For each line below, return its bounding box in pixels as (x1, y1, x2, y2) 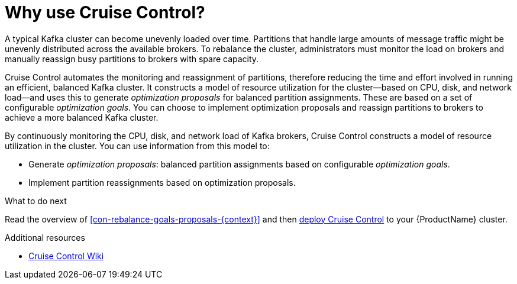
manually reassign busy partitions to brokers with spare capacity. (5, 53, 259, 64)
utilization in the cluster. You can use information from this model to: (5, 140, 270, 151)
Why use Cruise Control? (5, 2, 205, 22)
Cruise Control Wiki (28, 250, 104, 261)
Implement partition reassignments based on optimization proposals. (28, 177, 296, 188)
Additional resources (5, 232, 85, 243)
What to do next (5, 195, 67, 206)
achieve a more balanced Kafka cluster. (5, 112, 159, 122)
